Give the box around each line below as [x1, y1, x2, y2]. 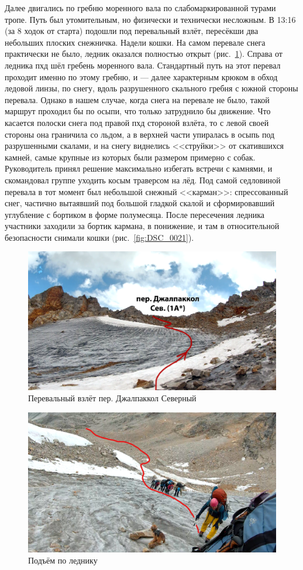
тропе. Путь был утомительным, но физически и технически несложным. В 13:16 [5, 13, 296, 25]
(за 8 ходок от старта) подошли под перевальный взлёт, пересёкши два [5, 25, 259, 37]
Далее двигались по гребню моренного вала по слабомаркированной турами [5, 2, 276, 13]
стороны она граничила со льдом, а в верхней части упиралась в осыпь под [5, 128, 275, 140]
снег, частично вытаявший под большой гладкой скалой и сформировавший [5, 197, 275, 209]
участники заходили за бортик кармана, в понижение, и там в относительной [5, 220, 280, 232]
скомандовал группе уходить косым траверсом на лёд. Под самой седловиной [5, 173, 281, 186]
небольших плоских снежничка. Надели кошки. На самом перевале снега [5, 36, 266, 48]
